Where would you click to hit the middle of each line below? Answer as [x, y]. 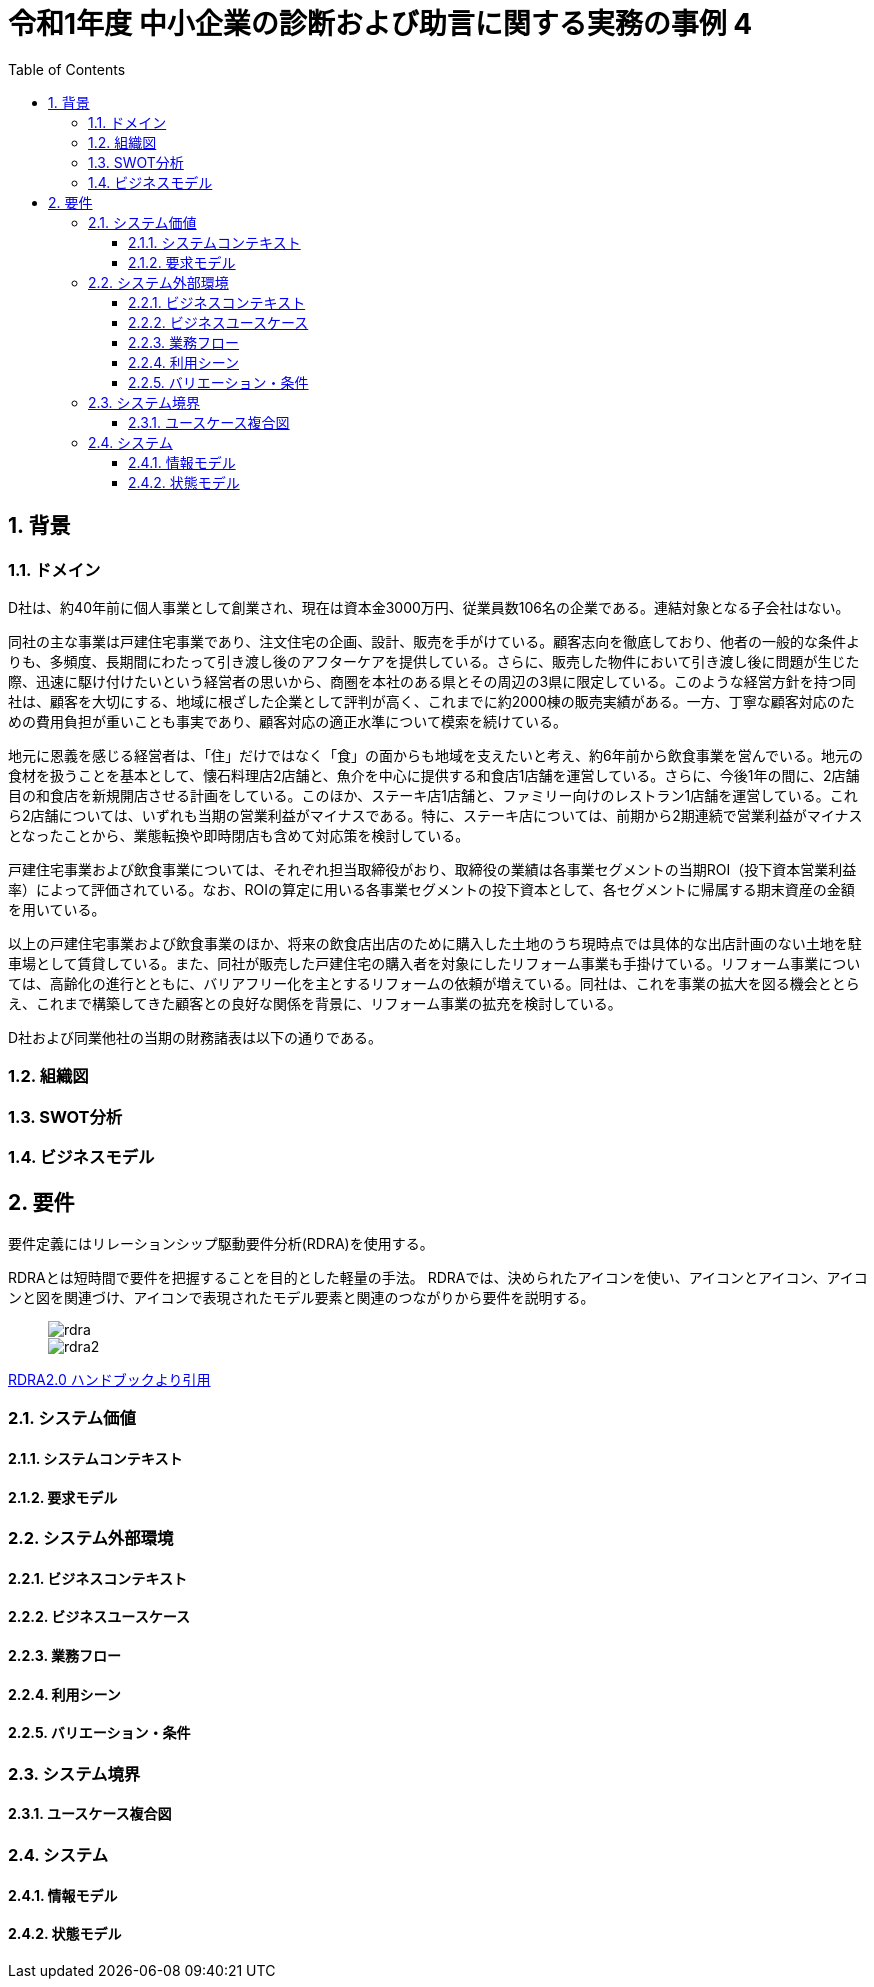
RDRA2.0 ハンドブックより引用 [109, 1379]
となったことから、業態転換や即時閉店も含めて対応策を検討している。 [239, 835]
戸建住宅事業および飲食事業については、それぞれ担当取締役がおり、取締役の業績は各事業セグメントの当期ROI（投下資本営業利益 [432, 869]
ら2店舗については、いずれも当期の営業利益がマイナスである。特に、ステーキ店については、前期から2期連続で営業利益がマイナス [435, 815]
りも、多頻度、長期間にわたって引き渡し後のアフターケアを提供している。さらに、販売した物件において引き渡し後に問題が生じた [434, 661]
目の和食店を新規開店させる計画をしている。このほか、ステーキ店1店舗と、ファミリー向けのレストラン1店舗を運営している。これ [433, 795]
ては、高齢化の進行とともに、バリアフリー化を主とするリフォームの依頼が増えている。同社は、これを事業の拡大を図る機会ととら [434, 983]
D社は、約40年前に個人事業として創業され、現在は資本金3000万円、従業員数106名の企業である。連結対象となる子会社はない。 [429, 607]
